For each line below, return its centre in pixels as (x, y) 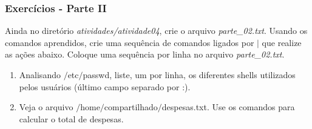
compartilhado (131, 107)
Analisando (40, 74)
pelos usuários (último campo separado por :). (105, 86)
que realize (282, 42)
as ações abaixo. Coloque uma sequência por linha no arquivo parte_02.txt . (145, 54)
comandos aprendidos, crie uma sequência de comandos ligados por (130, 42)
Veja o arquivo (46, 107)
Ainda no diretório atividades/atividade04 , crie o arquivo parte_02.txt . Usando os (156, 31)
